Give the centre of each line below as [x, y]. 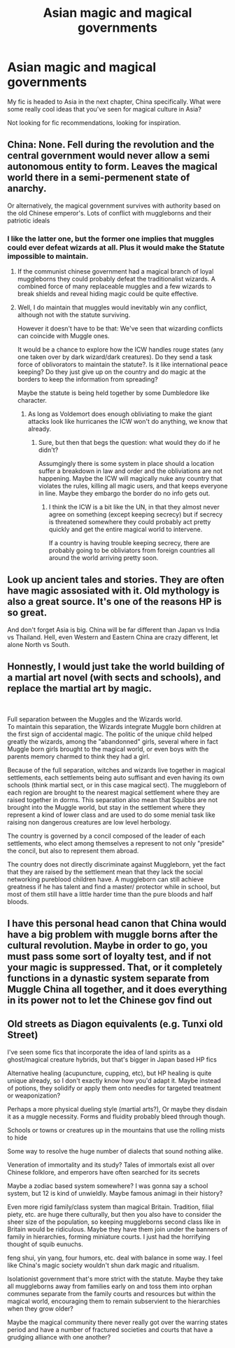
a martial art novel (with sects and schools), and [114, 678]
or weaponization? [34, 1095]
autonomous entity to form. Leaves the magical [113, 167]
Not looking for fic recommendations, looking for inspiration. [94, 122]
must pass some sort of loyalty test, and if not [109, 957]
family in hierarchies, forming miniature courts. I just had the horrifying [109, 1236]
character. [32, 401]
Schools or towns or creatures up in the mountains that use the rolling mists [116, 1130]
